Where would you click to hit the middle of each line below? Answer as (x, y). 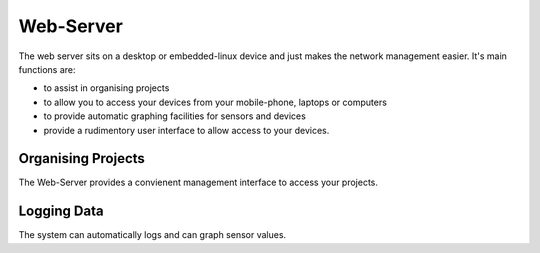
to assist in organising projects (106, 88)
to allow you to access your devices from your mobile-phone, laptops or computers (215, 102)
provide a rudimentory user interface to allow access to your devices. (186, 130)
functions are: (47, 69)
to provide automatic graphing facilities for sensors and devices (175, 116)
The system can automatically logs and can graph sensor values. (152, 235)
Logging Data (61, 211)
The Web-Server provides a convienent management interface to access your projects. (198, 182)
